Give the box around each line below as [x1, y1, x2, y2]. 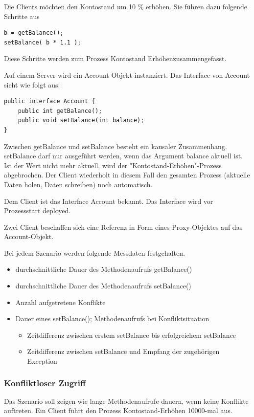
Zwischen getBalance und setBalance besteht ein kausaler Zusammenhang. [4, 141, 227, 151]
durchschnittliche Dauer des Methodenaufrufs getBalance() [15, 264, 192, 274]
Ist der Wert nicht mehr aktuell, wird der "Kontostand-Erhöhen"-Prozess [4, 160, 222, 170]
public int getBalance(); [18, 107, 102, 114]
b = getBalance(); [4, 29, 64, 37]
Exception [27, 356, 57, 366]
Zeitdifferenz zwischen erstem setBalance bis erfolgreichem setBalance [27, 329, 236, 340]
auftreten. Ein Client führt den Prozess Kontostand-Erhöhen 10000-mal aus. [4, 405, 232, 416]
